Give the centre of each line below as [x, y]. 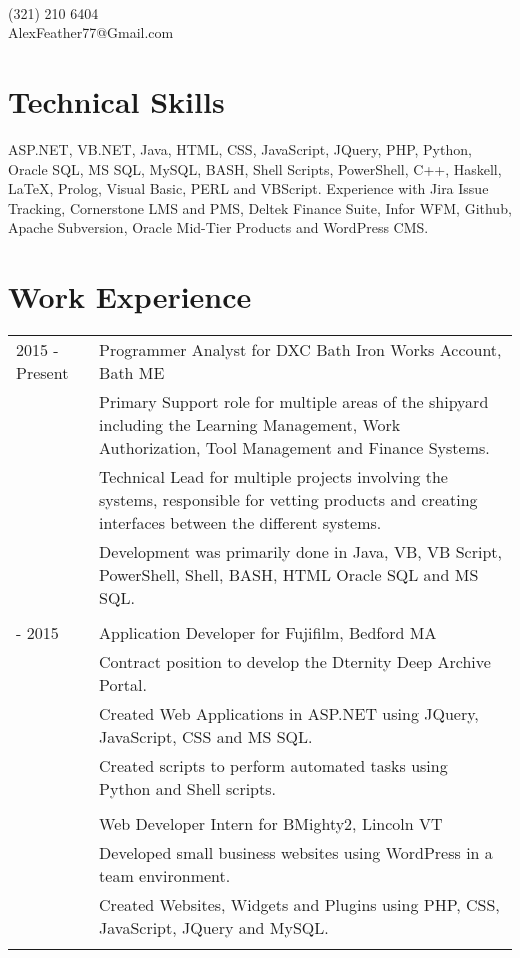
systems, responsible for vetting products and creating [288, 499]
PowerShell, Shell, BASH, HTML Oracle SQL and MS [289, 574]
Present [42, 372]
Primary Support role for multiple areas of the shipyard [294, 401]
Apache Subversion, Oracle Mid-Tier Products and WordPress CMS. [218, 227]
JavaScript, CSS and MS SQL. [206, 736]
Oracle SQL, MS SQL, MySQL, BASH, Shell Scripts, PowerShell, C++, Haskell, [255, 168]
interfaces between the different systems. [240, 522]
